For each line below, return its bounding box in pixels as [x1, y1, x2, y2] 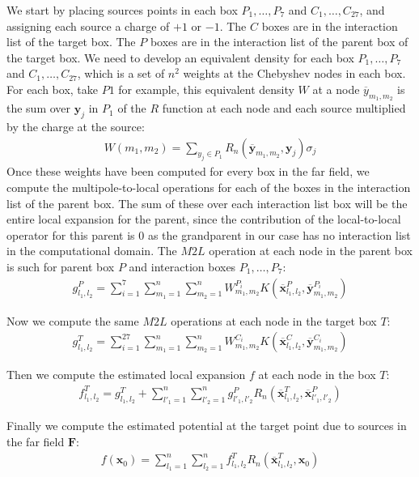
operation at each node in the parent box [209, 242, 413, 259]
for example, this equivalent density [118, 80, 294, 97]
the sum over [6, 100, 71, 117]
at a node [312, 80, 360, 97]
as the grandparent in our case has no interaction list [147, 226, 411, 243]
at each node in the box [258, 366, 376, 383]
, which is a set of [77, 65, 165, 82]
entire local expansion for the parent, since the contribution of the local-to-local [6, 211, 401, 228]
